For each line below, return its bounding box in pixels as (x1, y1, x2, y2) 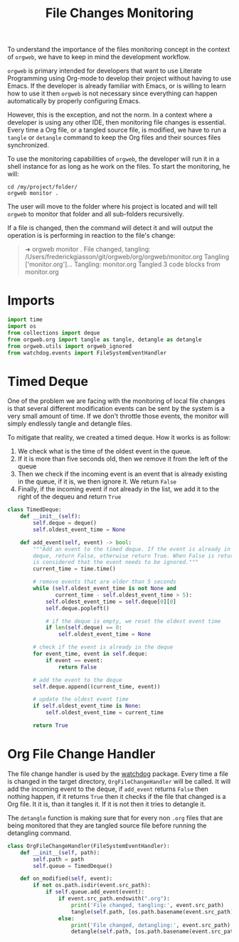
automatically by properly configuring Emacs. (7, 97, 141, 105)
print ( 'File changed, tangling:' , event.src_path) (70, 901, 224, 909)
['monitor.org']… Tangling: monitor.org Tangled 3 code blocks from (24, 260, 221, 268)
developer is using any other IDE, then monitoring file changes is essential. (7, 118, 226, 127)
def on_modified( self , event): (20, 875, 113, 882)
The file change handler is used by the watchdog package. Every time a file (7, 769, 229, 778)
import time (7, 316, 43, 323)
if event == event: (45, 656, 103, 664)
